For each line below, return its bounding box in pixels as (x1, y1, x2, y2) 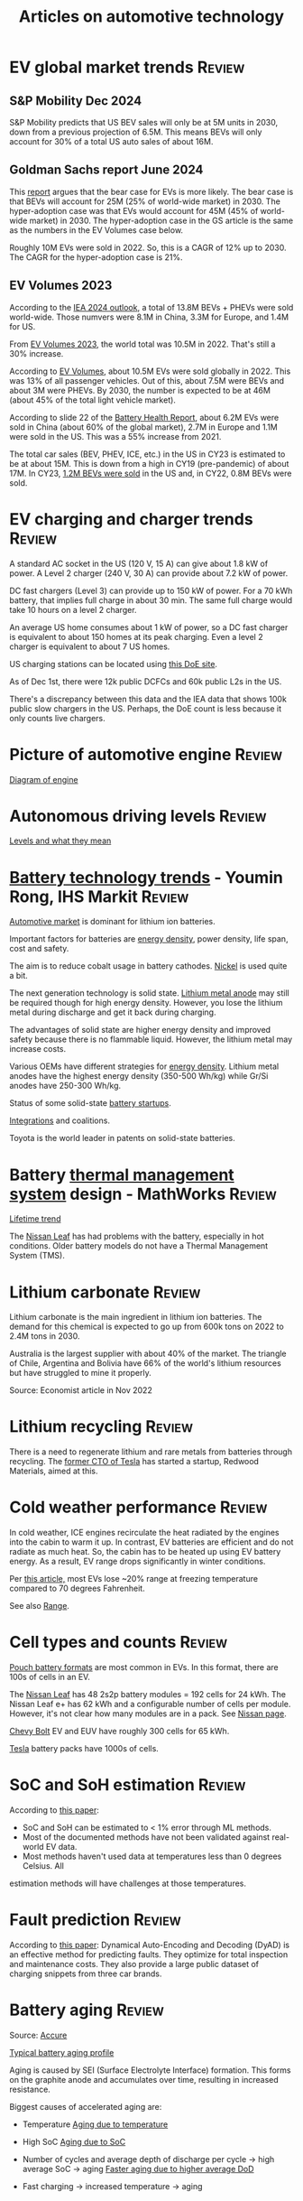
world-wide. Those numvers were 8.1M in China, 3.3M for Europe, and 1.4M (9, 311, 289, 322)
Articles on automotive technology (18, 6, 285, 27)
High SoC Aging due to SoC (22, 2136, 126, 2147)
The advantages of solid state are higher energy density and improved (9, 1025, 271, 1035)
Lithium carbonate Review (9, 1282, 201, 1302)
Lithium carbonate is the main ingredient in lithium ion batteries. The (9, 1312, 262, 1323)
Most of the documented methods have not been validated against (22, 1832, 271, 1843)
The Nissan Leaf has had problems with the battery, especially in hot (9, 1231, 264, 1242)
